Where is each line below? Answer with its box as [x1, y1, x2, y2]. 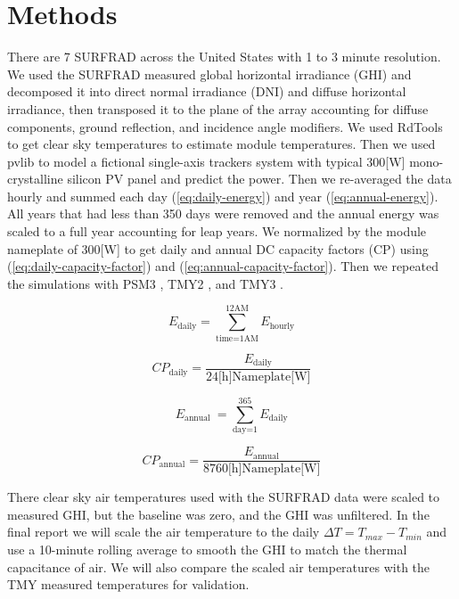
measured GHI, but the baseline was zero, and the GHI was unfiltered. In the [7, 505, 430, 523]
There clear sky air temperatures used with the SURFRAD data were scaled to [7, 488, 440, 506]
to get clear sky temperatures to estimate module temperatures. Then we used [7, 135, 436, 153]
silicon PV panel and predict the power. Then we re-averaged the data [67, 169, 452, 188]
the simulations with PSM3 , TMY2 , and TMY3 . [7, 274, 283, 292]
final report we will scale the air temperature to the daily [7, 522, 320, 541]
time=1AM [216, 333, 258, 343]
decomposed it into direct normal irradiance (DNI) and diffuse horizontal [7, 82, 406, 101]
